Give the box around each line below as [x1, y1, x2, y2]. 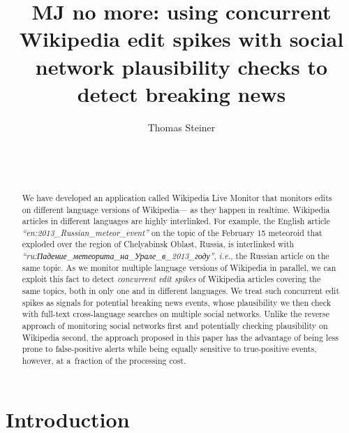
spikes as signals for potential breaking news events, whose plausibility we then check [22, 296, 332, 308]
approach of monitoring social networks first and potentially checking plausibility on [22, 320, 328, 332]
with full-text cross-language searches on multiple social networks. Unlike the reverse [22, 308, 329, 320]
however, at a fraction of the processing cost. [22, 355, 186, 367]
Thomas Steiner [147, 119, 216, 134]
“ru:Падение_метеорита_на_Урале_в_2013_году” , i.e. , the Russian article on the [22, 250, 329, 262]
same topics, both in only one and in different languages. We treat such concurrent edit [22, 285, 340, 297]
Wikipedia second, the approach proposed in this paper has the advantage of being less [22, 331, 339, 343]
